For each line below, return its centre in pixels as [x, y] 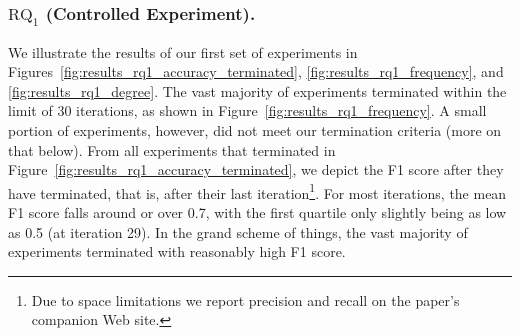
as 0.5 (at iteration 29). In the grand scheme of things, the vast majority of [238, 231]
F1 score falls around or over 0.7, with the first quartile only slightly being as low [257, 211]
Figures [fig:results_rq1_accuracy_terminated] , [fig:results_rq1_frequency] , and [256, 71]
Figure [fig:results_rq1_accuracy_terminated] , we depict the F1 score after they [256, 169]
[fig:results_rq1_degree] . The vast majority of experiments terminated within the [257, 90]
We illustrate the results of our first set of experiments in [183, 51]
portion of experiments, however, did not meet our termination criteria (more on [255, 129]
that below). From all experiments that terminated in [172, 149]
